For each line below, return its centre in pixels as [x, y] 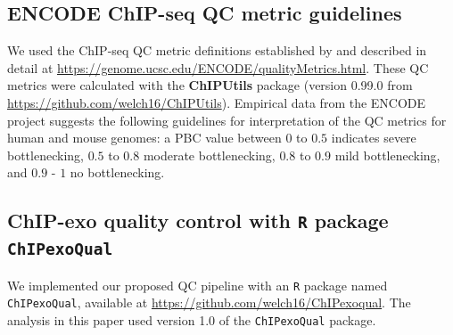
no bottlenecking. [117, 172]
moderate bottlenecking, [209, 155]
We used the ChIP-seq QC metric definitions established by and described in [217, 50]
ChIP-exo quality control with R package [198, 221]
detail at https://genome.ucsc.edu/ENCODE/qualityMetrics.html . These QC [218, 67]
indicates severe [374, 138]
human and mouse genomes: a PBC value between [144, 138]
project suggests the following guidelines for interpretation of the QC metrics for [227, 120]
